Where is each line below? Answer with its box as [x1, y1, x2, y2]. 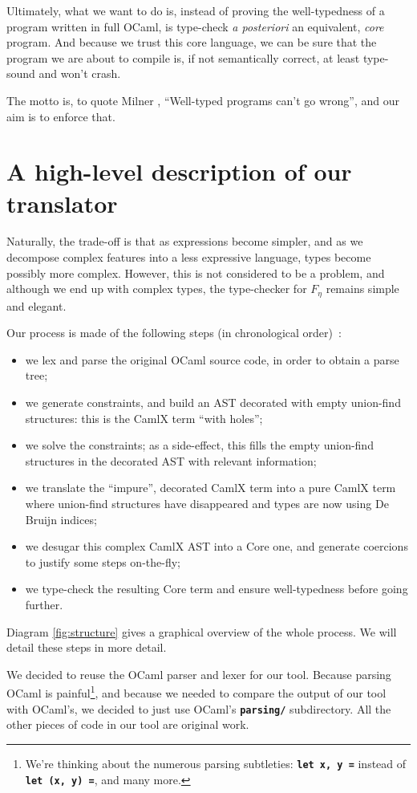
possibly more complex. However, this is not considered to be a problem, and [6, 264, 385, 281]
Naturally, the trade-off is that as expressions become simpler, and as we [6, 233, 363, 250]
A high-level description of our [6, 155, 352, 188]
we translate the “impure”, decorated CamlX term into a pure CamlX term [25, 479, 396, 496]
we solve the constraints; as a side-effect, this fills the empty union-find [25, 437, 374, 453]
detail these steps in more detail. [6, 639, 167, 656]
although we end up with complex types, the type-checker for [6, 280, 307, 297]
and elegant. [6, 297, 67, 314]
